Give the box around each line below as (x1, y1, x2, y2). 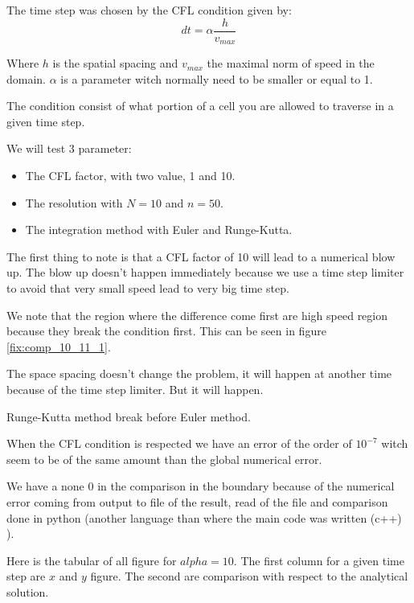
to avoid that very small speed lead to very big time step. (6, 280, 289, 297)
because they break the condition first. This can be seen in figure (6, 322, 326, 339)
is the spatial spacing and (52, 55, 178, 72)
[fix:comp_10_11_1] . (6, 338, 111, 355)
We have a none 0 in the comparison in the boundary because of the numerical (6, 478, 395, 494)
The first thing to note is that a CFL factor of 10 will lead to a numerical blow (6, 248, 396, 265)
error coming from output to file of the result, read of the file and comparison (6, 493, 388, 510)
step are (6, 568, 46, 585)
